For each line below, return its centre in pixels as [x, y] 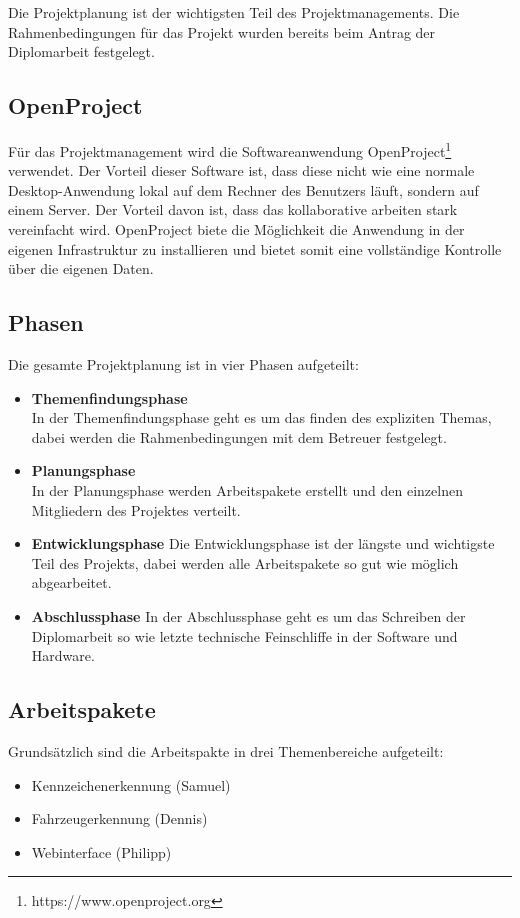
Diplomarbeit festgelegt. [81, 51]
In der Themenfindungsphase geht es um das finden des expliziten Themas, [261, 417]
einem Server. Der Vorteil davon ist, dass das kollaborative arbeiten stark [233, 209]
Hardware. [63, 655]
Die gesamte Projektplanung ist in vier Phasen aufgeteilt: [183, 364]
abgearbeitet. [71, 582]
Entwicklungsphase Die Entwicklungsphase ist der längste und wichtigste [263, 543]
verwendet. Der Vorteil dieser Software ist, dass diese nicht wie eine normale [241, 170]
